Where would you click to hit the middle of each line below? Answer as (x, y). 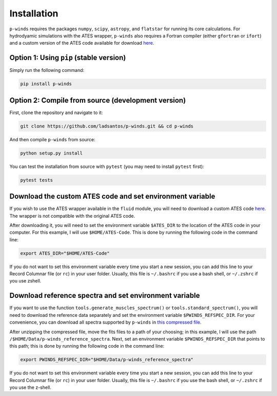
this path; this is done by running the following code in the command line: (87, 346)
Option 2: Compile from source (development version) (98, 100)
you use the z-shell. (30, 387)
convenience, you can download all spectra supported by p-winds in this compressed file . (106, 322)
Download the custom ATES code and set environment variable (112, 196)
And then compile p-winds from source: (52, 139)
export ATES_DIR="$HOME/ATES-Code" (65, 253)
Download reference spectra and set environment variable (105, 296)
